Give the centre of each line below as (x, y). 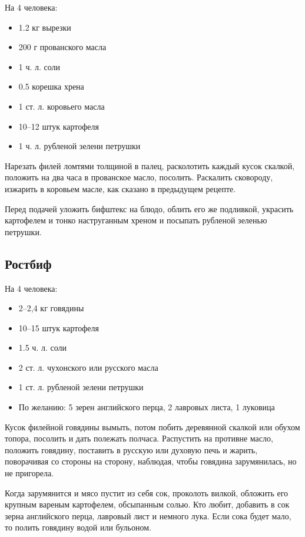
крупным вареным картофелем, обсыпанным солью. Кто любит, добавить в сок (147, 504)
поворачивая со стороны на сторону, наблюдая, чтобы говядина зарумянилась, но (151, 461)
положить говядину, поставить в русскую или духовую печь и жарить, (131, 449)
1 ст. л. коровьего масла (62, 106)
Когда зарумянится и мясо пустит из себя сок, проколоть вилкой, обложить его (147, 492)
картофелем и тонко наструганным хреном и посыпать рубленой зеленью (136, 220)
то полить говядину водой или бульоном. (78, 527)
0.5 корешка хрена (51, 86)
